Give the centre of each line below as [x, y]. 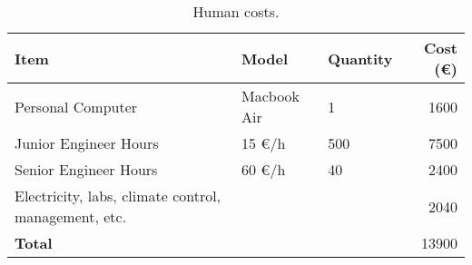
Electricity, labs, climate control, [118, 196]
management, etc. [71, 216]
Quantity [360, 58]
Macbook [271, 96]
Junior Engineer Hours [87, 143]
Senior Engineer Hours [86, 169]
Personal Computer [76, 106]
